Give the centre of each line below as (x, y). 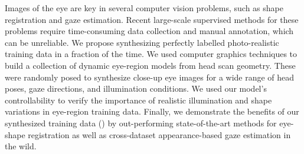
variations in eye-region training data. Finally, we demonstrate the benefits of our (152, 111)
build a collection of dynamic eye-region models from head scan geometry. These (150, 65)
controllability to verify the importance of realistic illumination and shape (138, 100)
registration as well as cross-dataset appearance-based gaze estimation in (159, 134)
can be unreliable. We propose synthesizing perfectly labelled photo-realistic (142, 42)
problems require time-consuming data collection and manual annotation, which (149, 31)
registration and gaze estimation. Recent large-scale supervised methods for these (152, 19)
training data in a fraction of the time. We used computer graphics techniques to (151, 54)
